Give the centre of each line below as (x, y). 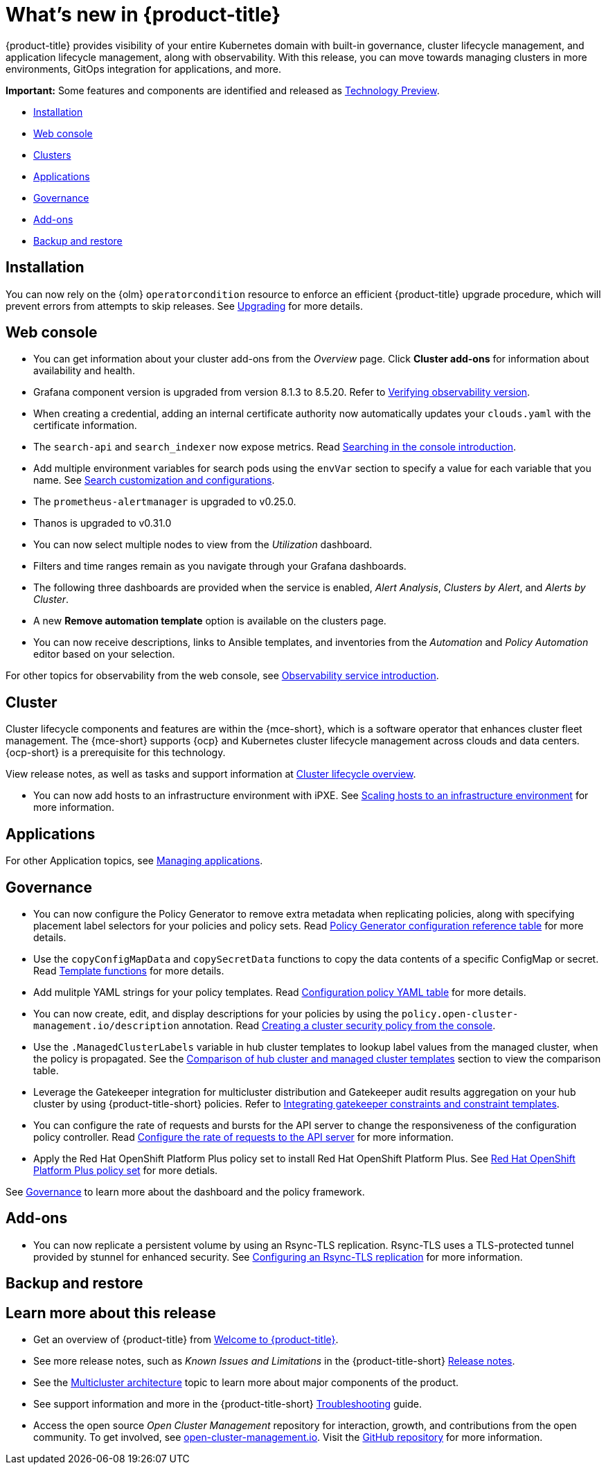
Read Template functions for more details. (129, 970)
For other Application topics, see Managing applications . (134, 861)
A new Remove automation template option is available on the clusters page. (210, 621)
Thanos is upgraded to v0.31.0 (103, 523)
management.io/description (106, 1025)
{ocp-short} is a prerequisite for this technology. (116, 753)
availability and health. (84, 371)
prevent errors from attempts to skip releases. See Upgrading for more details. (184, 306)
